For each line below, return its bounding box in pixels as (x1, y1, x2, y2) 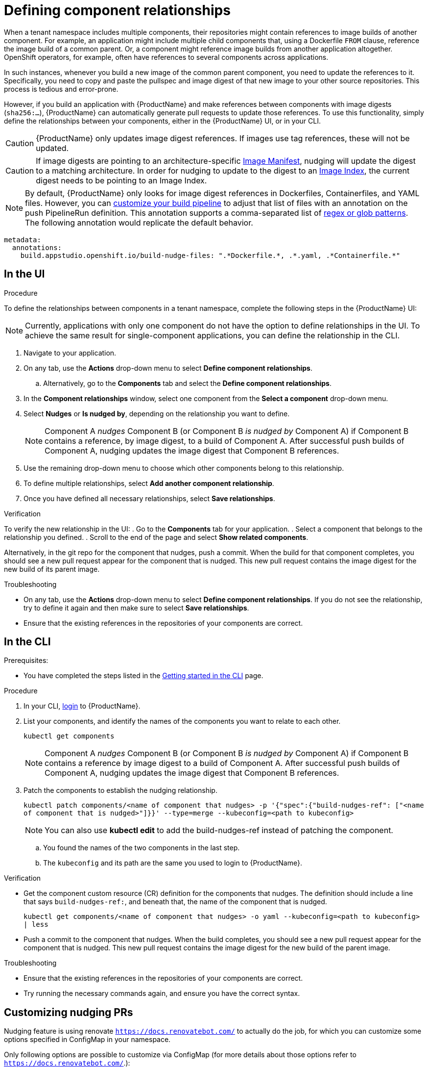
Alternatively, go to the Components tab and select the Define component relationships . (43, 379, 332, 387)
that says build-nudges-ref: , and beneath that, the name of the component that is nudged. (24, 897, 327, 906)
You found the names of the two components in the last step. (43, 843, 240, 852)
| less (24, 920, 48, 929)
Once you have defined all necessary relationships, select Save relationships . (24, 494, 275, 503)
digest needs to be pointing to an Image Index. (36, 175, 207, 185)
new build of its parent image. (4, 564, 100, 573)
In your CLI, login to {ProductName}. (24, 702, 141, 711)
